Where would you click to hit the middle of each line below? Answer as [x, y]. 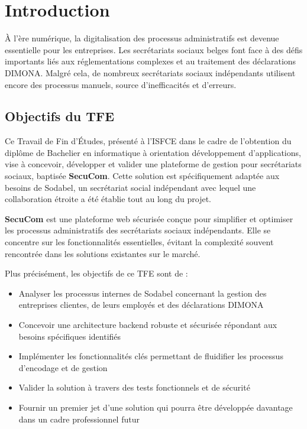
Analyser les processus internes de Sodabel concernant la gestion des [143, 293]
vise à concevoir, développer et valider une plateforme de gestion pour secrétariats [153, 164]
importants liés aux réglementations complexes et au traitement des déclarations [151, 61]
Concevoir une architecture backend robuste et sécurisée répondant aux [148, 325]
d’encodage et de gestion [63, 367]
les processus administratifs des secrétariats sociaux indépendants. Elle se [138, 230]
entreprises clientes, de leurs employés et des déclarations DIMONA [141, 305]
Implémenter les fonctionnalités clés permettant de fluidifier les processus [151, 356]
